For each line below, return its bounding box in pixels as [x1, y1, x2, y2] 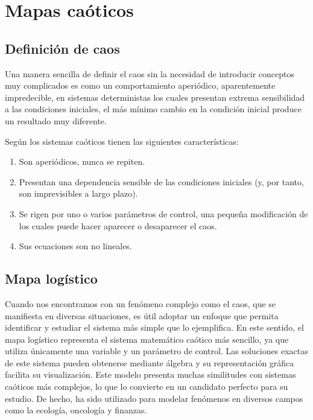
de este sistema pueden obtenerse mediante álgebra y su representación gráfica [5, 356, 294, 369]
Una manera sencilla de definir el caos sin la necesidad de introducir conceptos [5, 67, 295, 80]
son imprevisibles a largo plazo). [19, 187, 138, 200]
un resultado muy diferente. [5, 114, 107, 127]
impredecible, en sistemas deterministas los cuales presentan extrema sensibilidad [5, 91, 305, 103]
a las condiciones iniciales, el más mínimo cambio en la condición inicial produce [5, 103, 302, 115]
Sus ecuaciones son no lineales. [19, 240, 132, 252]
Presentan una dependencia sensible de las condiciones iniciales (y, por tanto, [19, 175, 304, 188]
